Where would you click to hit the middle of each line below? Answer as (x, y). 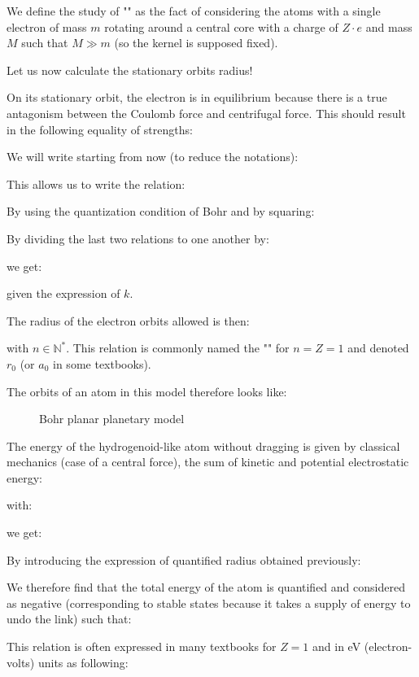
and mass (389, 26)
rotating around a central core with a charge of (221, 26)
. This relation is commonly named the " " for (178, 348)
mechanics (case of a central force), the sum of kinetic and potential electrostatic (208, 462)
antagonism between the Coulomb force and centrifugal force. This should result (206, 113)
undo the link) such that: (69, 619)
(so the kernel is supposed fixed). (196, 43)
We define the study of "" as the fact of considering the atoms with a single (194, 11)
